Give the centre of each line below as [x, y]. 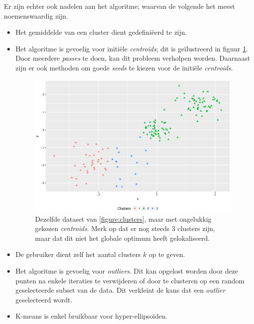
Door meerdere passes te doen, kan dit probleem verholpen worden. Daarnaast [133, 58]
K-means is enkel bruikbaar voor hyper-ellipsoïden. [91, 316]
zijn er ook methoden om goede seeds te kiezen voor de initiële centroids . [124, 67]
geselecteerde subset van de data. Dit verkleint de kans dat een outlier [120, 290]
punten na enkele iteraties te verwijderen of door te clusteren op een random [130, 280]
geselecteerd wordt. [44, 299]
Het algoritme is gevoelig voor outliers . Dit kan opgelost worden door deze [127, 270]
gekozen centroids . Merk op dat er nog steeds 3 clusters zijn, [125, 228]
